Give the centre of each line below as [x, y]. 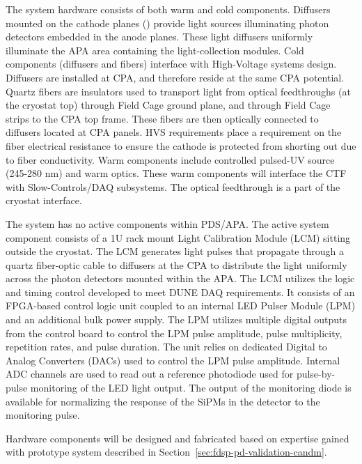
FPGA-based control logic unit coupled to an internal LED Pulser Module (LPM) [181, 306]
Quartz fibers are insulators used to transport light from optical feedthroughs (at [178, 91]
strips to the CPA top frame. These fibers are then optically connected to [162, 118]
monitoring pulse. [43, 415]
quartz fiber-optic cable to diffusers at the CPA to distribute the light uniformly [176, 264]
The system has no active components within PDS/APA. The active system [167, 223]
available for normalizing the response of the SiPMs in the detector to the [163, 401]
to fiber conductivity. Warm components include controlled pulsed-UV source [170, 159]
